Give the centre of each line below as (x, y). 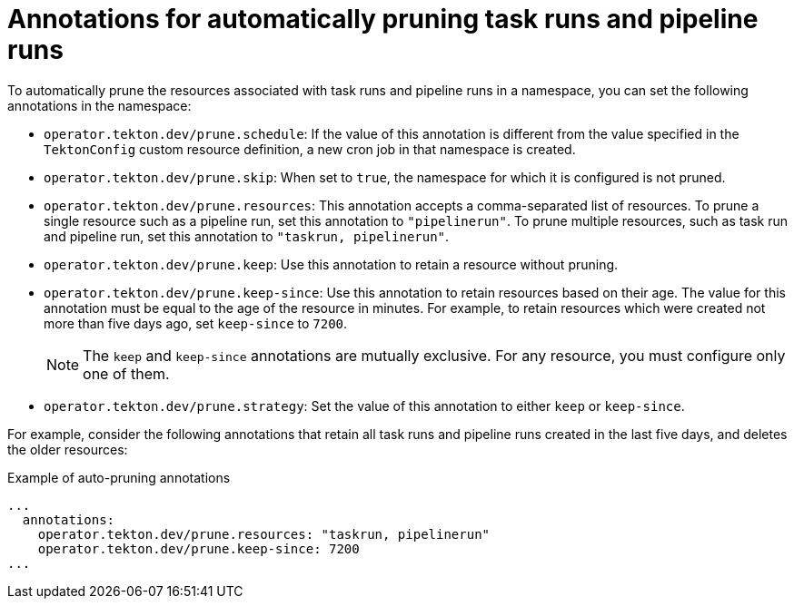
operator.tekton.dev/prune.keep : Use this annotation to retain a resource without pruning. (331, 264)
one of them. (126, 373)
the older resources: (68, 449)
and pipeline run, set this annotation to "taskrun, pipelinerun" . (247, 236)
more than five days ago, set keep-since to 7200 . (196, 323)
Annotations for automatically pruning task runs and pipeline (383, 19)
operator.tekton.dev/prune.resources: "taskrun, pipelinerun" (264, 534)
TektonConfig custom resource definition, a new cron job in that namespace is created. (310, 149)
